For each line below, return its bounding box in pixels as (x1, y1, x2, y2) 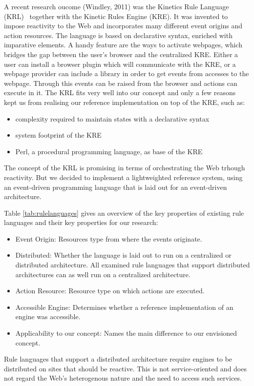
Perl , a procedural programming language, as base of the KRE (15, 146, 203, 156)
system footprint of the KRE (15, 130, 102, 140)
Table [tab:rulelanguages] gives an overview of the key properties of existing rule (4, 207, 244, 218)
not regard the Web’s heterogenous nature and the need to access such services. (4, 373, 242, 383)
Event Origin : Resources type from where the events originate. (15, 233, 202, 244)
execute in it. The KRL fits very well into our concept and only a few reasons (4, 87, 236, 98)
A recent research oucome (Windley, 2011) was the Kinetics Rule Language (4, 1, 229, 11)
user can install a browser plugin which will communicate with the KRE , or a (4, 59, 236, 69)
